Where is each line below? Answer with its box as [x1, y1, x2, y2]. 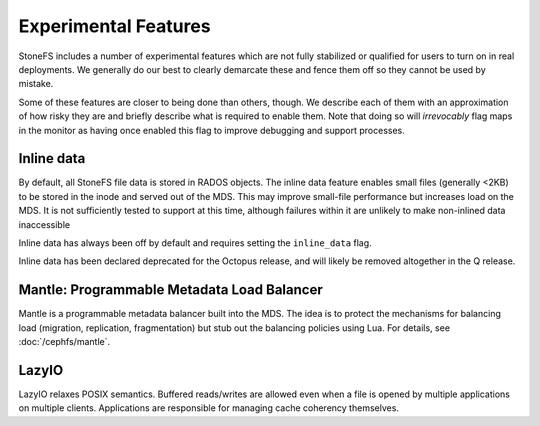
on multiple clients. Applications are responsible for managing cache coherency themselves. [18, 402, 400, 414]
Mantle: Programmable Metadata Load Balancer [18, 281, 324, 299]
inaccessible [18, 218, 70, 230]
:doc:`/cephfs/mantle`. [18, 336, 110, 348]
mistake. [18, 78, 54, 90]
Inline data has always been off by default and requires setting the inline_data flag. [18, 236, 372, 249]
